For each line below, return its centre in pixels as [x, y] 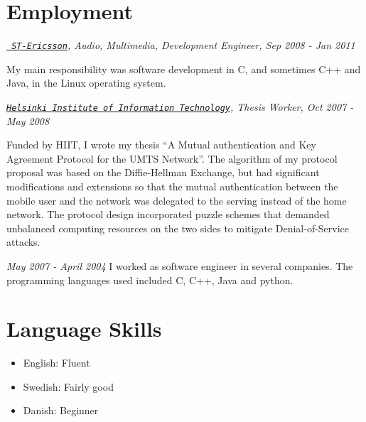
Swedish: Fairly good [68, 386]
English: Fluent [56, 363]
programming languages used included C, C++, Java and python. [150, 280]
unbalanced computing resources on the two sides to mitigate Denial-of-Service [178, 228]
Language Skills [84, 329]
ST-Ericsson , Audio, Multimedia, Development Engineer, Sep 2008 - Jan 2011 [183, 45]
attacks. [23, 242]
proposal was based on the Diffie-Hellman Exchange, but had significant [163, 172]
